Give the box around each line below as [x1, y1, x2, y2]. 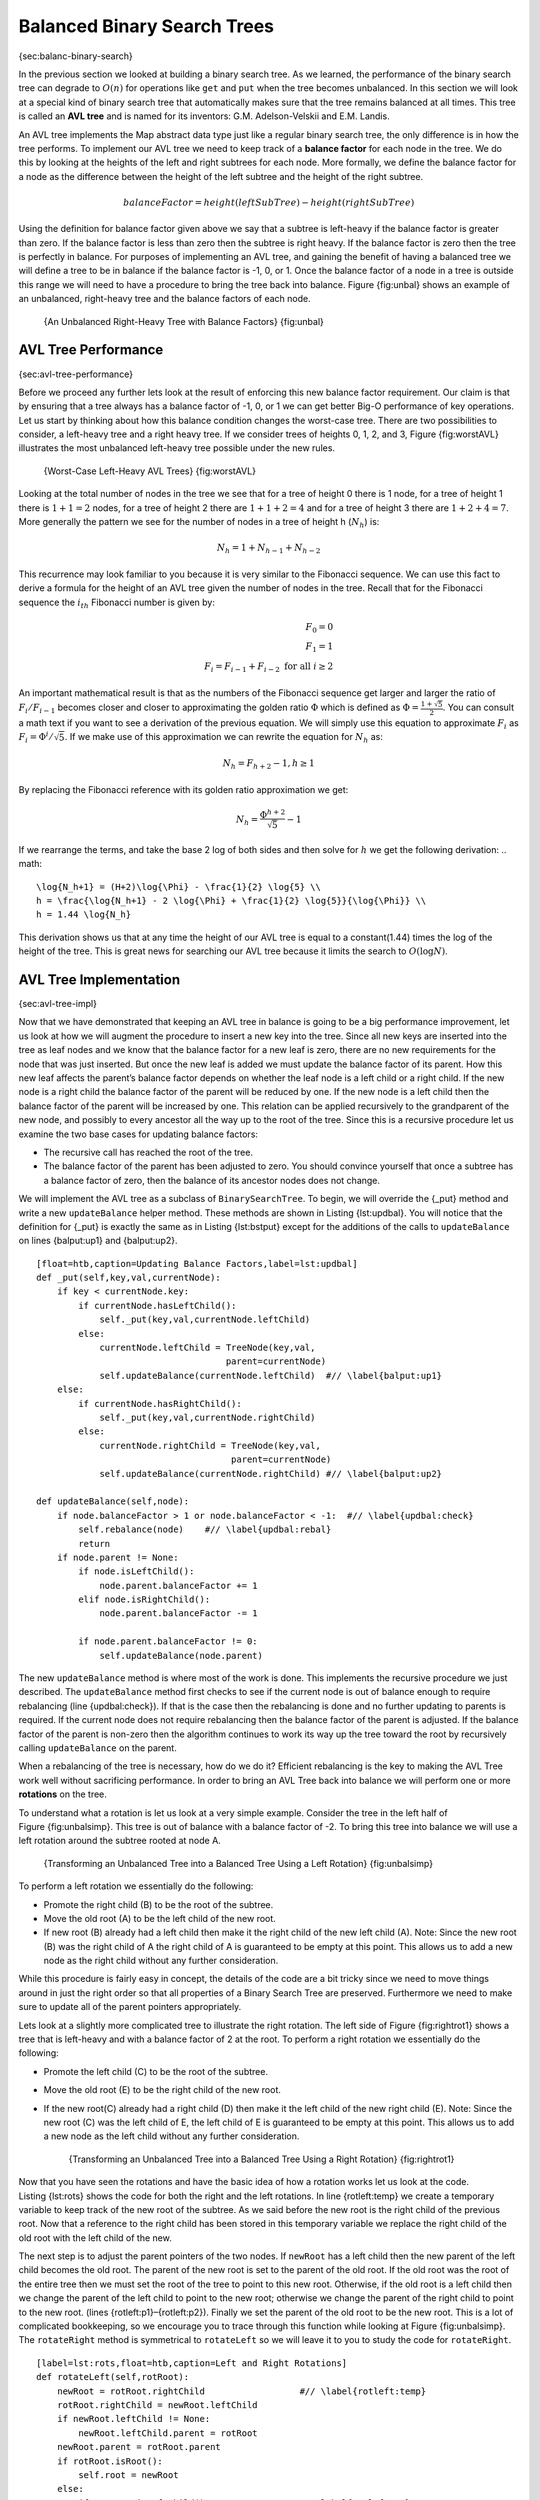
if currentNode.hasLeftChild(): [78, 1300, 237, 1311]
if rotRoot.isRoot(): [56, 2455, 164, 2467]
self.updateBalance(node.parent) [99, 1650, 264, 1661]
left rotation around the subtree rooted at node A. [18, 1835, 222, 1847]
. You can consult [442, 701, 515, 713]
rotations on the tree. [18, 1788, 107, 1800]
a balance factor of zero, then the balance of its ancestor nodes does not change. [43, 1174, 380, 1186]
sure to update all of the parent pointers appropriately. [18, 2001, 242, 2013]
